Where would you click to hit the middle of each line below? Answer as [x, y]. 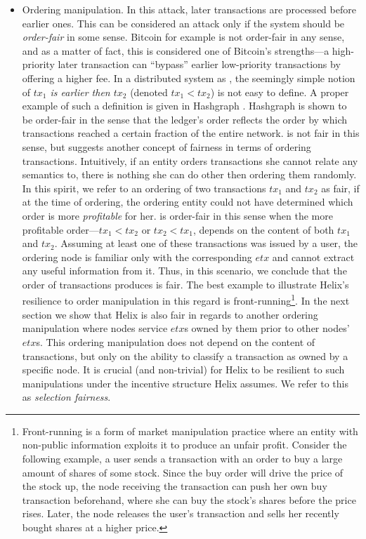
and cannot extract [313, 257]
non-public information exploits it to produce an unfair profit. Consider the [184, 445]
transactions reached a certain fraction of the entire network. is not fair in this [191, 133]
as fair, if [340, 188]
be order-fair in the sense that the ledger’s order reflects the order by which [185, 119]
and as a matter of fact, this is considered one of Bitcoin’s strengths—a [176, 50]
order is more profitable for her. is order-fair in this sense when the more [177, 215]
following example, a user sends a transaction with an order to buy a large [182, 459]
